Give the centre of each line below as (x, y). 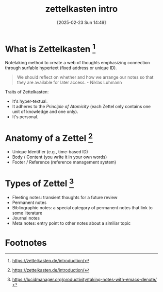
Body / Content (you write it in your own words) (59, 157)
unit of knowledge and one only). (45, 112)
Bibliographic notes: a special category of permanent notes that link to (82, 207)
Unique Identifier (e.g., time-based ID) (50, 152)
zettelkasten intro (81, 9)
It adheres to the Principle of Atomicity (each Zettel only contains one (81, 107)
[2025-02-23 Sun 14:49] (81, 22)
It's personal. (25, 117)
